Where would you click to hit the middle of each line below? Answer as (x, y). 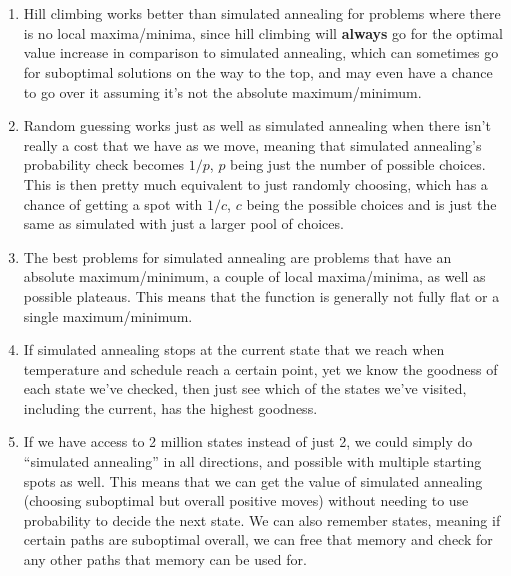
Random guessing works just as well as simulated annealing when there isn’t (257, 125)
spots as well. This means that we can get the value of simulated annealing (253, 480)
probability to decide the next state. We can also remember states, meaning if (262, 519)
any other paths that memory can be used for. (165, 559)
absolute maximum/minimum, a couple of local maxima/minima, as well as (254, 276)
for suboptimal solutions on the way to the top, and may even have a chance (258, 71)
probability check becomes (104, 164)
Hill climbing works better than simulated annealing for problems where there (262, 13)
